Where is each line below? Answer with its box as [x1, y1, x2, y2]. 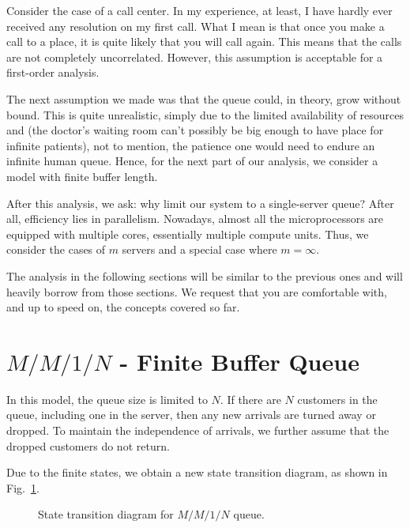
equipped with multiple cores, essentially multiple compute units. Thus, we [6, 225, 369, 242]
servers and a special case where [122, 241, 277, 258]
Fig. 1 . [6, 479, 39, 496]
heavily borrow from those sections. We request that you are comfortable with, [6, 283, 387, 300]
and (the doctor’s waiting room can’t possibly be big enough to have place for [6, 122, 384, 138]
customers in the [297, 390, 378, 407]
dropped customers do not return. [6, 437, 170, 454]
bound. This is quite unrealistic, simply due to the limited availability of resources [6, 106, 404, 123]
